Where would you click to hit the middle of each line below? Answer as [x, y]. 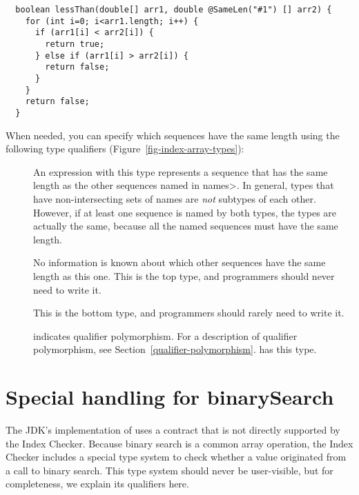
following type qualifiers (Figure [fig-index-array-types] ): [125, 149]
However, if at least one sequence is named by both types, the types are [185, 212]
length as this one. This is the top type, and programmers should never [184, 275]
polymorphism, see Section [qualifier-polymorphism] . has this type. [175, 349]
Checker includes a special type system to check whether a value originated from [176, 457]
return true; [75, 44]
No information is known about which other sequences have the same [179, 262]
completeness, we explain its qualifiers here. [97, 484]
